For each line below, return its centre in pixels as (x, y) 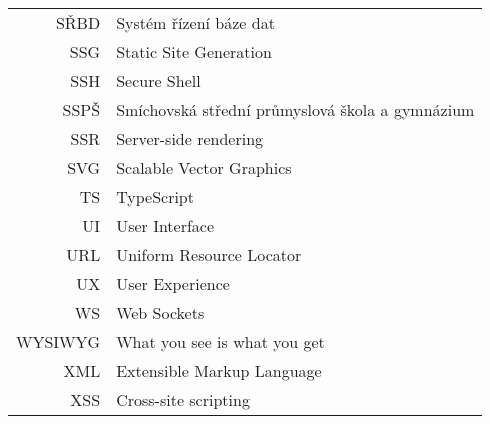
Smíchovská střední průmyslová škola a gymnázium (295, 109)
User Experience (173, 283)
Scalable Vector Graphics (204, 167)
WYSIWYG (58, 341)
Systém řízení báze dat (195, 22)
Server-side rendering (190, 138)
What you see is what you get (220, 341)
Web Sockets (160, 312)
